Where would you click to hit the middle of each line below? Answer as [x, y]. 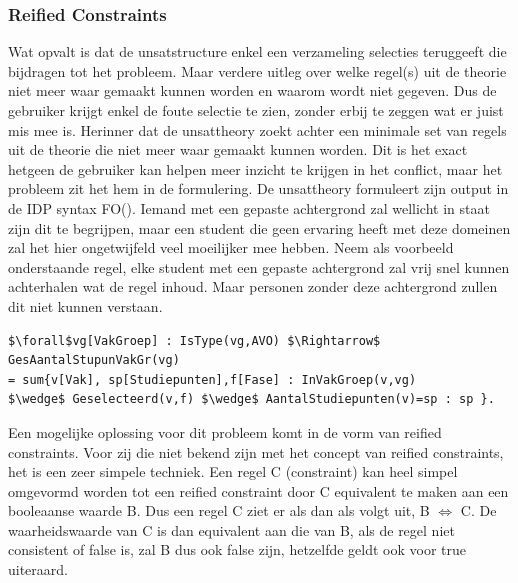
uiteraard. [38, 569]
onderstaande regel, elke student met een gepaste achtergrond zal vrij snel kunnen [259, 266]
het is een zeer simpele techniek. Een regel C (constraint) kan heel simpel [233, 471]
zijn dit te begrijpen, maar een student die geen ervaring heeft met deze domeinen [259, 227]
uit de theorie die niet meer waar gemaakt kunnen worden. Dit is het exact [238, 149]
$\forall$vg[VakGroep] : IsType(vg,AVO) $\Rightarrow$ [194, 340]
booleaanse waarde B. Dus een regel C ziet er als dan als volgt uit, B [219, 510]
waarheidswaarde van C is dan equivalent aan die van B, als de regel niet [231, 529]
